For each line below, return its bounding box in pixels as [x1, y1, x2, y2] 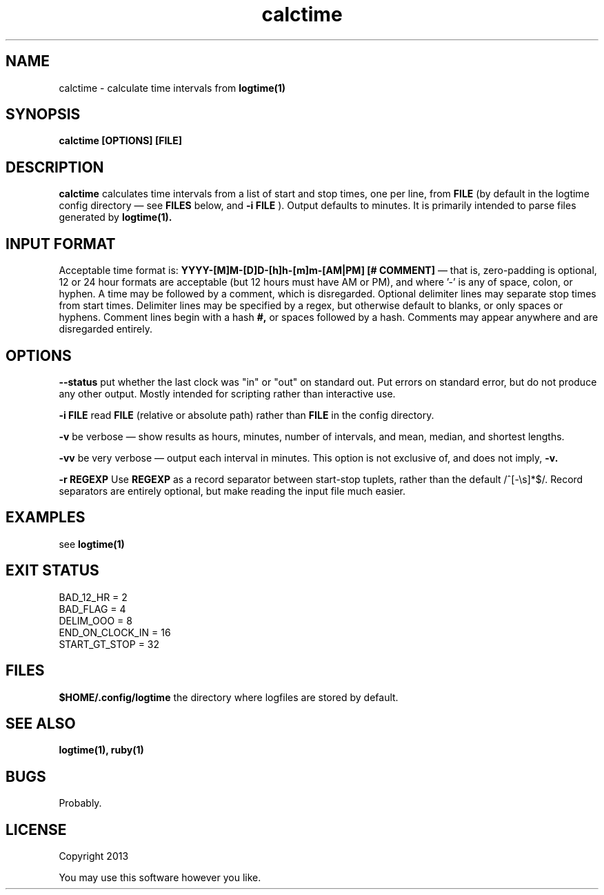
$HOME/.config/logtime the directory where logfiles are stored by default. [59, 691, 399, 703]
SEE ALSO [6, 714, 76, 732]
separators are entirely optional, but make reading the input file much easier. [59, 484, 406, 497]
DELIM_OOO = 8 [59, 614, 132, 627]
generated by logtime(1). [59, 211, 172, 224]
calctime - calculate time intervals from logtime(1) [59, 81, 286, 94]
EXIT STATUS [6, 562, 99, 580]
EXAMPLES [6, 509, 85, 527]
